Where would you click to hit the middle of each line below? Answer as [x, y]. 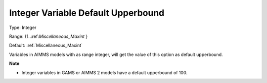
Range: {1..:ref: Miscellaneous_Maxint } [48, 36]
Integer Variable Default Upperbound [87, 13]
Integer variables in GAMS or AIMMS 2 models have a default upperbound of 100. [105, 72]
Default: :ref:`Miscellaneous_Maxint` [46, 45]
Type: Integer [23, 28]
